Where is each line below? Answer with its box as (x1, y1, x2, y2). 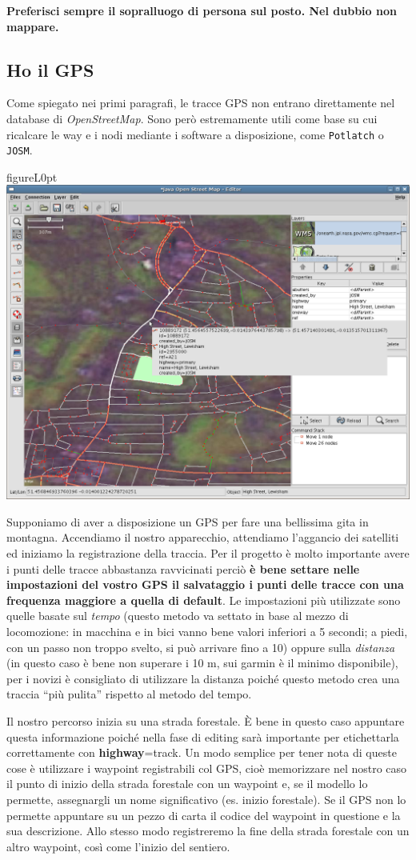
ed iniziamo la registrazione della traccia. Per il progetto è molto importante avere (6, 545, 410, 562)
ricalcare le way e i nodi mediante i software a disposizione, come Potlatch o (6, 126, 384, 142)
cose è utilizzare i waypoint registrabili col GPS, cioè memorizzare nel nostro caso (6, 759, 407, 776)
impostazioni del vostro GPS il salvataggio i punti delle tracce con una (6, 576, 404, 593)
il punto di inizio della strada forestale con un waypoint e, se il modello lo (6, 775, 368, 792)
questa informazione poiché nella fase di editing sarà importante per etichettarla (6, 728, 399, 745)
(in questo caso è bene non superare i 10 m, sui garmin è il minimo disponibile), (6, 654, 398, 671)
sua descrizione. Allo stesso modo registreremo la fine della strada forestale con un (6, 822, 410, 839)
